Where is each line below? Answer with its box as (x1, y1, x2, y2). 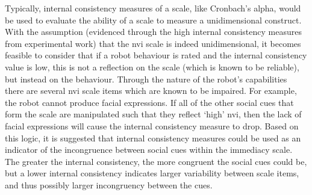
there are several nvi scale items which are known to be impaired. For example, (5, 84, 297, 97)
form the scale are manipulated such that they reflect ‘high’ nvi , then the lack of (5, 108, 302, 120)
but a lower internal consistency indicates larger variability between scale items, (5, 167, 299, 179)
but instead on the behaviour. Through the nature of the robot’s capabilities (5, 72, 287, 85)
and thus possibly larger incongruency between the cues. (5, 178, 213, 191)
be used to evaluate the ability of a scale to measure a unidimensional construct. (5, 13, 302, 26)
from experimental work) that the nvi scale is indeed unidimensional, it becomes (5, 37, 301, 49)
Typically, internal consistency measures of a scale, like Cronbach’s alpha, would (5, 2, 301, 14)
